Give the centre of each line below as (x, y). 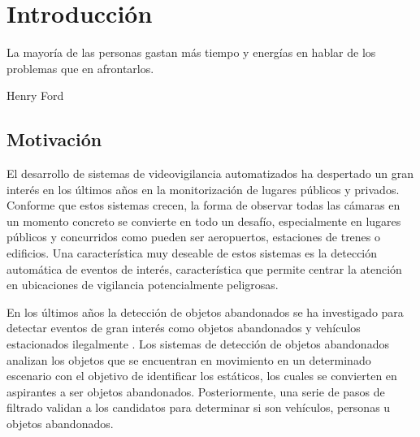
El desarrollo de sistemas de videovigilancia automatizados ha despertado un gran (210, 173)
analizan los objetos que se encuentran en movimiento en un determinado (189, 359)
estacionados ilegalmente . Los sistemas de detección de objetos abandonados (198, 344)
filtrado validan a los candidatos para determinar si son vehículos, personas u (199, 407)
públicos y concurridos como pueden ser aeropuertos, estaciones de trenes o (194, 237)
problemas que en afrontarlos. (80, 68)
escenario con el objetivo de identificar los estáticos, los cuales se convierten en (202, 376)
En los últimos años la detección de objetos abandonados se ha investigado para (205, 312)
